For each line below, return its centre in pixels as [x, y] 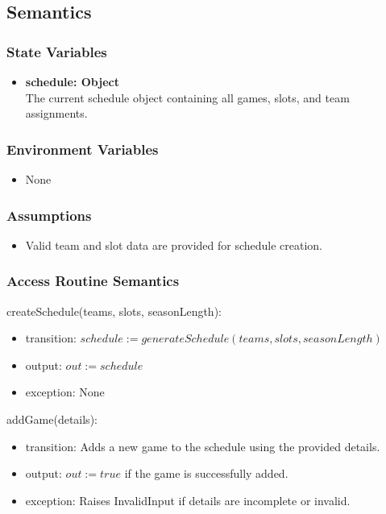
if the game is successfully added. [206, 473]
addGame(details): [52, 419]
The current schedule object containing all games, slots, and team [187, 97]
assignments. [56, 113]
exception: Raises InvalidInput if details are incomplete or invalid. [188, 500]
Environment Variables [83, 149]
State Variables [57, 51]
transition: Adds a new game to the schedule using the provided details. [203, 446]
